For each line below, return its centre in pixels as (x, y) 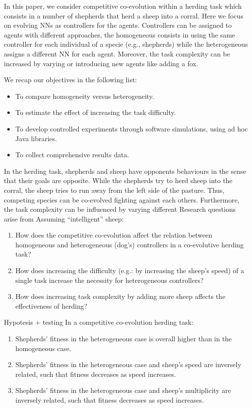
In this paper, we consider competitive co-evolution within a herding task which (123, 6)
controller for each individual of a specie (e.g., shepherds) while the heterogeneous (126, 44)
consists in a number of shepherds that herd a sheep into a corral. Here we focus (124, 15)
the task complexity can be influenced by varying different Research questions (120, 209)
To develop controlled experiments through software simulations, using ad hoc (132, 128)
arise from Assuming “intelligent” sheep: (64, 218)
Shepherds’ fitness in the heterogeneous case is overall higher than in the (124, 339)
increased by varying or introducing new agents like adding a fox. (101, 63)
